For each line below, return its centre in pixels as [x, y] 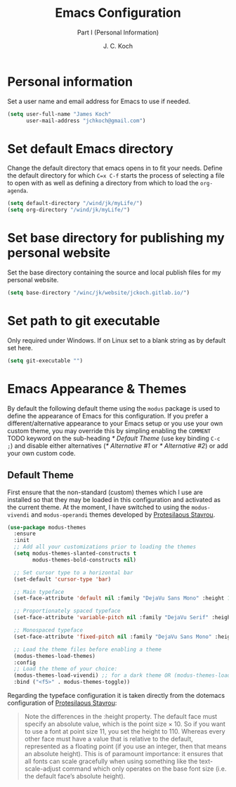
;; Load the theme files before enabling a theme [87, 649]
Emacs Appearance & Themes [97, 389]
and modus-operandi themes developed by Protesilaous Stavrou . [123, 515]
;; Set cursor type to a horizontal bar [73, 573]
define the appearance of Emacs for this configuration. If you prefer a [108, 416]
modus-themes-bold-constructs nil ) [85, 560]
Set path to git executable [84, 321]
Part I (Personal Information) [118, 32]
